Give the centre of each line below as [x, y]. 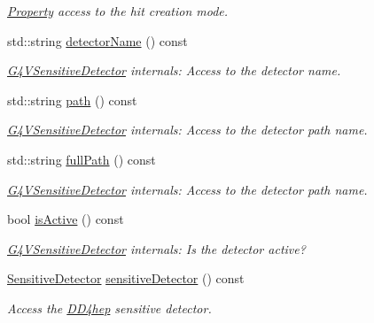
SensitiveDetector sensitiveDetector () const [126, 278]
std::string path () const [72, 100]
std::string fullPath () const [82, 159]
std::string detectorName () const [97, 40]
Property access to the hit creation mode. [118, 11]
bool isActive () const [66, 219]
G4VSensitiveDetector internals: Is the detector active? [156, 248]
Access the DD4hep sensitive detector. [109, 308]
